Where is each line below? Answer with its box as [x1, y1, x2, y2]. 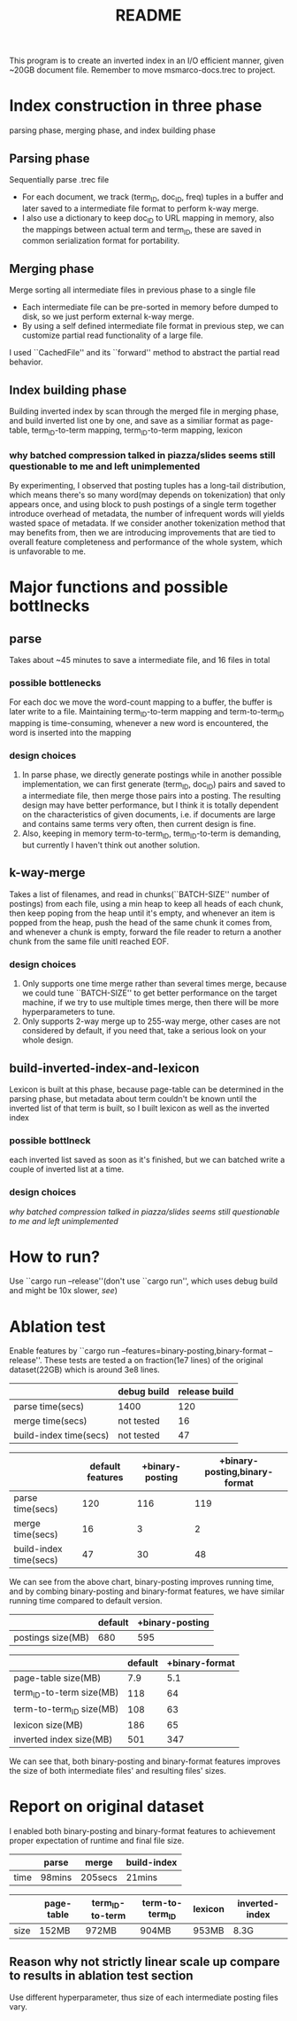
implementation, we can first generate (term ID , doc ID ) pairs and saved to [21, 779, 286, 792]
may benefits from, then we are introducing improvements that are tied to [9, 527, 276, 538]
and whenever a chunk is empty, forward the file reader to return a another [9, 926, 282, 937]
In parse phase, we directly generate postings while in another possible [21, 769, 283, 780]
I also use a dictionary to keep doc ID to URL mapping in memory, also [21, 212, 275, 225]
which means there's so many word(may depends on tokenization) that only [9, 489, 286, 501]
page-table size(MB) [13, 1672, 102, 1684]
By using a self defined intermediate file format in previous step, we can [21, 321, 285, 332]
